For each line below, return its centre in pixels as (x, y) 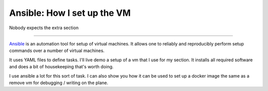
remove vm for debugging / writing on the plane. (59, 83)
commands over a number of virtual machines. (57, 51)
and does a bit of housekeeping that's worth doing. (61, 67)
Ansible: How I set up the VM (70, 13)
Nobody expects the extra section (44, 28)
